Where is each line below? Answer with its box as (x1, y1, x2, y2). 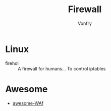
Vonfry (77, 20, 92, 26)
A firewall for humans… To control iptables (18, 65, 106, 71)
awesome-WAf (12, 100, 44, 106)
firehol (5, 60, 19, 66)
